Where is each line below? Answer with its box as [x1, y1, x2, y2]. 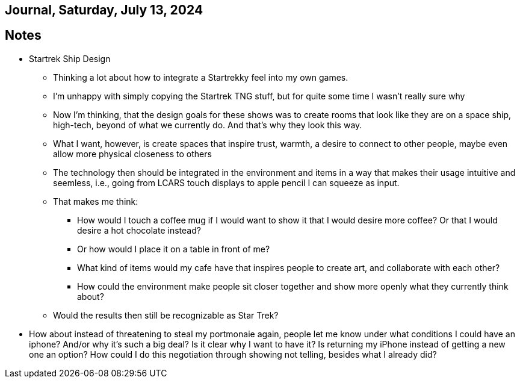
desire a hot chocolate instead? [77, 225, 201, 235]
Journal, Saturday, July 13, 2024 [5, 2, 203, 17]
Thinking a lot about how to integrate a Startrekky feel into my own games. [53, 72, 348, 83]
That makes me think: [53, 196, 138, 207]
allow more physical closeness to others [53, 148, 212, 159]
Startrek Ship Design [29, 53, 111, 64]
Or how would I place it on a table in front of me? [77, 243, 270, 254]
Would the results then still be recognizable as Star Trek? [53, 310, 279, 320]
